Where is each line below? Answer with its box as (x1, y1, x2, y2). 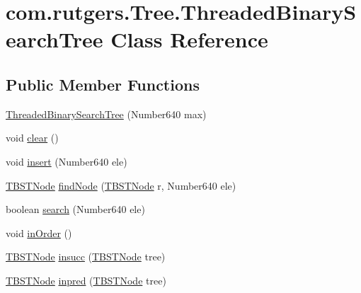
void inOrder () (6, 225, 72, 240)
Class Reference (110, 25, 268, 54)
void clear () (6, 130, 59, 145)
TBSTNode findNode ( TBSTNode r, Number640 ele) (6, 178, 236, 193)
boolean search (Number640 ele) (6, 202, 145, 217)
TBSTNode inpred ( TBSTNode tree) (6, 272, 166, 287)
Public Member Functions (6, 73, 200, 95)
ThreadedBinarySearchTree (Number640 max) (6, 106, 207, 121)
